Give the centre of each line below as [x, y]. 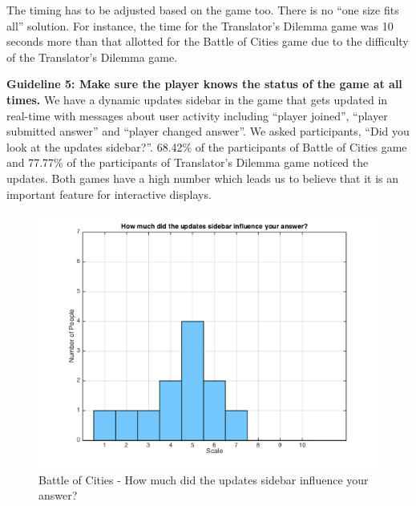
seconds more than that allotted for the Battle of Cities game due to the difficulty [208, 41]
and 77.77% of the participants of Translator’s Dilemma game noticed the [188, 162]
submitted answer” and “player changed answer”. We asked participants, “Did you [208, 131]
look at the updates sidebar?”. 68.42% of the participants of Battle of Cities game [207, 146]
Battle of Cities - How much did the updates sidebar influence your [204, 479]
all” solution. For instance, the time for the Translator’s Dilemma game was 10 [200, 25]
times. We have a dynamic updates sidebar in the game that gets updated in [197, 99]
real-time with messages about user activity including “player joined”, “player [197, 115]
